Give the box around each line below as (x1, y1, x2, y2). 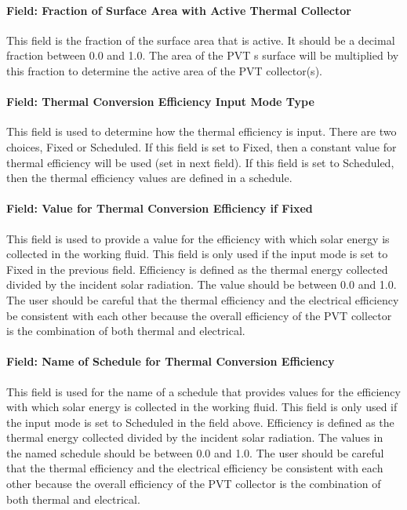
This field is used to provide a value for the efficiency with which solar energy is (6, 230, 390, 246)
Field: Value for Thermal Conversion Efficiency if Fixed (6, 200, 313, 217)
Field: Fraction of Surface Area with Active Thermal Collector (6, 2, 351, 18)
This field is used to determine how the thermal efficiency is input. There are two (6, 123, 397, 140)
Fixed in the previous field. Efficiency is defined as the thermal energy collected (6, 260, 388, 277)
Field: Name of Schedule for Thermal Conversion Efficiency (6, 353, 335, 370)
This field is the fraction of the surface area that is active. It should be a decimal (6, 31, 395, 48)
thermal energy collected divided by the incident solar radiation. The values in (6, 429, 383, 446)
